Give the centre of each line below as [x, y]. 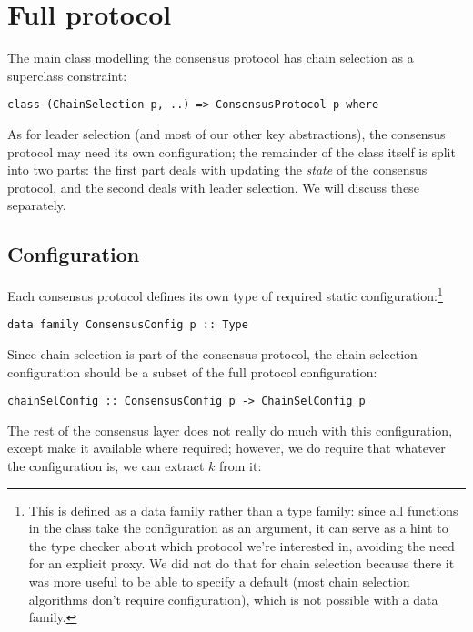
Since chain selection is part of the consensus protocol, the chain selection [212, 354]
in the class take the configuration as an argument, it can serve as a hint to [238, 528]
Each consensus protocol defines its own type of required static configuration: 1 [225, 294]
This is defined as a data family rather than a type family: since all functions [243, 510]
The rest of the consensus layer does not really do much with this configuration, [230, 430]
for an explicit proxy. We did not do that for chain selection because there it [242, 563]
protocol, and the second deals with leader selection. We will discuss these [213, 187]
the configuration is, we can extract [106, 466]
